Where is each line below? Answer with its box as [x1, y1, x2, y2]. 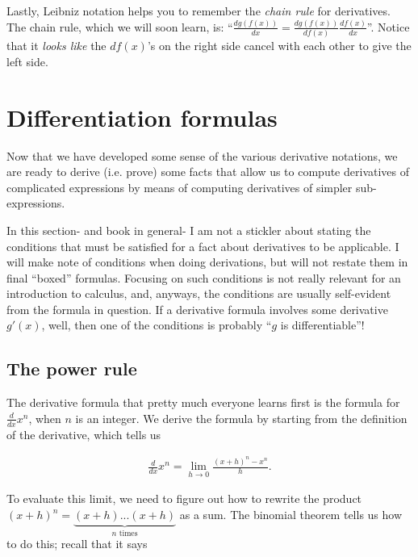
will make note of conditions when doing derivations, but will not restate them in [6, 253, 408, 270]
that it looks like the [6, 37, 107, 54]
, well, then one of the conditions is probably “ [41, 316, 272, 333]
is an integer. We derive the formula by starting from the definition [75, 409, 408, 426]
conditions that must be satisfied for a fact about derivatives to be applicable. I [6, 237, 399, 254]
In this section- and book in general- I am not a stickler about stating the [6, 221, 371, 238]
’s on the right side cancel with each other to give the [147, 37, 412, 54]
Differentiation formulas [6, 100, 278, 133]
